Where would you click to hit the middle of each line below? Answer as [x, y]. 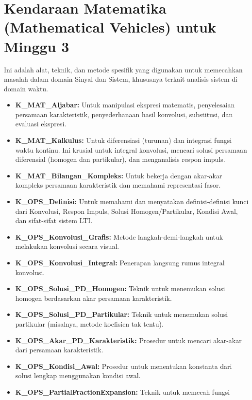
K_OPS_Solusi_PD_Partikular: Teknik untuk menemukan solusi [122, 314]
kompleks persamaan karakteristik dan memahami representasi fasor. [118, 185]
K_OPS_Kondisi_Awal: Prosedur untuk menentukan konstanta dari [124, 366]
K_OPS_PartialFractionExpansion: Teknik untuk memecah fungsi [123, 391]
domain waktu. [26, 88]
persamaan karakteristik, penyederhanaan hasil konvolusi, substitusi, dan [124, 114]
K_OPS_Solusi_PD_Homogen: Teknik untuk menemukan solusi [120, 288]
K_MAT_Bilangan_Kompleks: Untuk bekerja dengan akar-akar [119, 175]
